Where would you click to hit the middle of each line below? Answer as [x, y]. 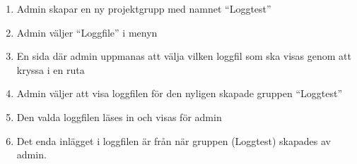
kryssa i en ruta [51, 69]
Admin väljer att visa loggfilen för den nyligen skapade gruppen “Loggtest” [180, 93]
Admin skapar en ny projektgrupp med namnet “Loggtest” [144, 8]
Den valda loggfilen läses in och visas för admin [119, 116]
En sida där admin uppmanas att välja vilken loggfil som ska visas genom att [184, 56]
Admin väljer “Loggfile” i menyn [87, 32]
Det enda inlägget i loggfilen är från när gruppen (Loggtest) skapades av [174, 140]
